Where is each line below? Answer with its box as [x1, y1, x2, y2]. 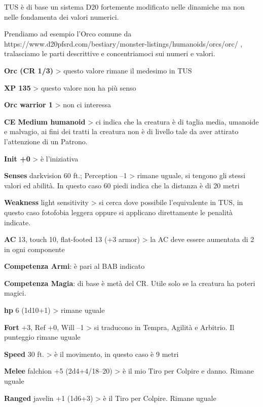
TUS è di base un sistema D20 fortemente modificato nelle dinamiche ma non [4, 2, 245, 12]
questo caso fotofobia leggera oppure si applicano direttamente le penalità [4, 207, 233, 217]
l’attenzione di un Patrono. [4, 136, 88, 146]
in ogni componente [4, 243, 65, 254]
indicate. [4, 217, 31, 227]
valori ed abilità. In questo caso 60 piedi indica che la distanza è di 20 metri [4, 180, 240, 190]
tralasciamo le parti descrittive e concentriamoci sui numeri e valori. [4, 48, 215, 59]
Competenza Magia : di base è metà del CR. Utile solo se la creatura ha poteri [4, 277, 255, 288]
